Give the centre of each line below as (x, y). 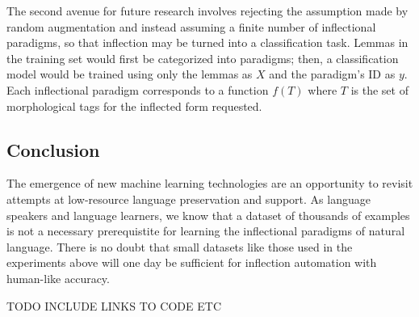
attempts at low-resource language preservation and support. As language (189, 199)
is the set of (379, 89)
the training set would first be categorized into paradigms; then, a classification (203, 58)
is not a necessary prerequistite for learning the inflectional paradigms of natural (206, 231)
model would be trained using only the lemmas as (130, 74)
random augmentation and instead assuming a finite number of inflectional (191, 26)
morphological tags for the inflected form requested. (134, 106)
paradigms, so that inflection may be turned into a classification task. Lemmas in (207, 42)
